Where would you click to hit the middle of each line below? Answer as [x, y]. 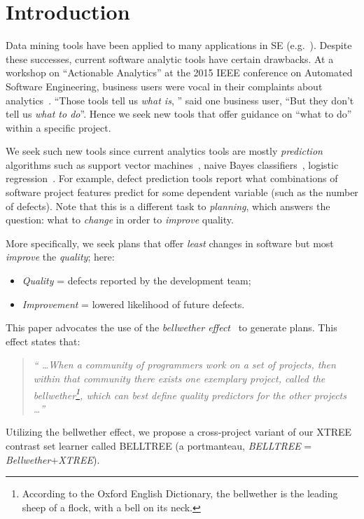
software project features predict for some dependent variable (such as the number [182, 192]
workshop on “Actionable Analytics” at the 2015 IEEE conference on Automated [179, 72]
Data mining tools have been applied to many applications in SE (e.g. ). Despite [179, 45]
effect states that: [43, 341]
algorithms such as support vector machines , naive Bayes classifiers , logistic [172, 164]
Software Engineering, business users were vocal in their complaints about [164, 86]
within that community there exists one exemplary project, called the [179, 378]
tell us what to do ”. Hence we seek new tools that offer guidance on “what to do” [179, 114]
